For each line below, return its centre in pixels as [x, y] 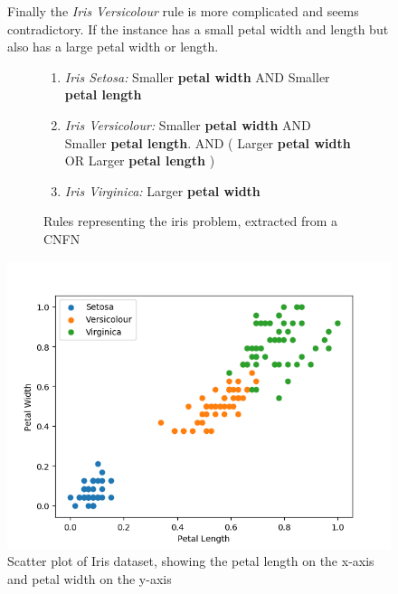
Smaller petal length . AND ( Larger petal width [208, 142]
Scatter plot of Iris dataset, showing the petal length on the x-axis [191, 561]
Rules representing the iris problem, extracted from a [190, 221]
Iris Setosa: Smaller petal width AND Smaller [197, 76]
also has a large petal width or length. [113, 47]
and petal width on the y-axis [90, 578]
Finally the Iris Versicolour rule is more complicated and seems [183, 11]
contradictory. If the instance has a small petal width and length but [198, 28]
